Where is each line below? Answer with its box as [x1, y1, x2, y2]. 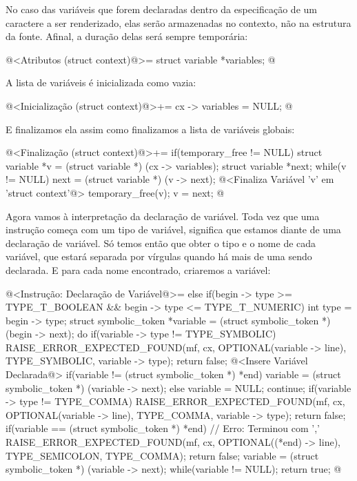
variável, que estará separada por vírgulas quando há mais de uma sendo [6, 249, 312, 264]
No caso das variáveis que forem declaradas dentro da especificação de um [6, 2, 317, 16]
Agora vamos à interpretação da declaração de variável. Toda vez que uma [6, 208, 320, 223]
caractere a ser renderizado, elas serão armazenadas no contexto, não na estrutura [6, 15, 351, 30]
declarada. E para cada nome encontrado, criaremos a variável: [6, 262, 271, 277]
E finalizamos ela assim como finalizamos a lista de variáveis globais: [6, 121, 295, 136]
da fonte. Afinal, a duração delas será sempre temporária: [6, 29, 248, 43]
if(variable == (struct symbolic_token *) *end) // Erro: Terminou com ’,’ [6, 421, 320, 435]
